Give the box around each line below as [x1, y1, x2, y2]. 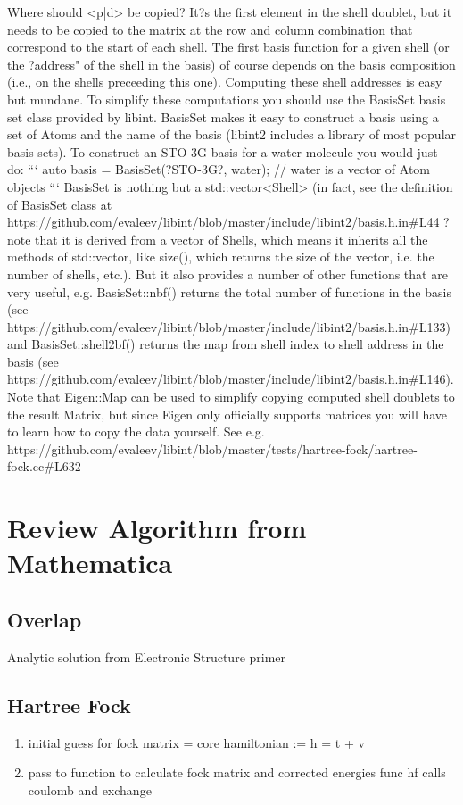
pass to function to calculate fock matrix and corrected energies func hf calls [28, 763, 446, 782]
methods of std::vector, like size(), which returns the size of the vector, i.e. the [7, 247, 434, 266]
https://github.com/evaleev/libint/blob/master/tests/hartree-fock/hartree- [7, 439, 418, 458]
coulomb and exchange [28, 780, 152, 799]
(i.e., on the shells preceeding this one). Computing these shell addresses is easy [7, 72, 442, 91]
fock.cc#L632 [7, 457, 81, 476]
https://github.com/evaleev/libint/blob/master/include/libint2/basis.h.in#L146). [7, 369, 454, 388]
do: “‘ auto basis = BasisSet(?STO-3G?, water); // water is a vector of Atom [7, 160, 431, 178]
